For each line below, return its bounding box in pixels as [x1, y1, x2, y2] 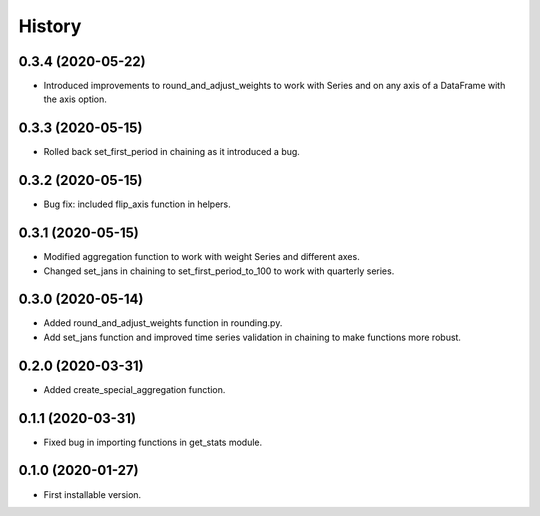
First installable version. [43, 488, 142, 500]
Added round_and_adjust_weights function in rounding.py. [43, 317, 283, 329]
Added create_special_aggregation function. [43, 383, 226, 395]
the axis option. [43, 93, 107, 105]
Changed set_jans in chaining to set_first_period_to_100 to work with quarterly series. [43, 265, 395, 277]
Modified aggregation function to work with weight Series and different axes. [43, 251, 360, 263]
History [18, 15, 82, 37]
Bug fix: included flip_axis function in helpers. [43, 198, 232, 210]
